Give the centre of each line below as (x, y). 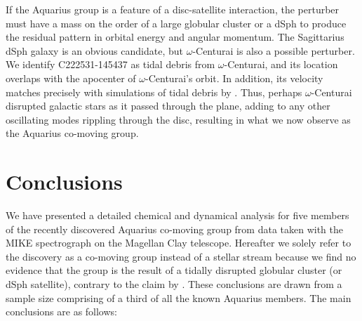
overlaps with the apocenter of (71, 78)
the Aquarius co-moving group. (72, 133)
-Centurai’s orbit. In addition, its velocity (234, 78)
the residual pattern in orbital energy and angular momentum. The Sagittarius (175, 37)
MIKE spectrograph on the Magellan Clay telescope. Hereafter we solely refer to (179, 243)
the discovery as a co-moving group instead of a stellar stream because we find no (181, 256)
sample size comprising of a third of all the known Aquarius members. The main (179, 297)
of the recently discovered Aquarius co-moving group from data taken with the (175, 229)
